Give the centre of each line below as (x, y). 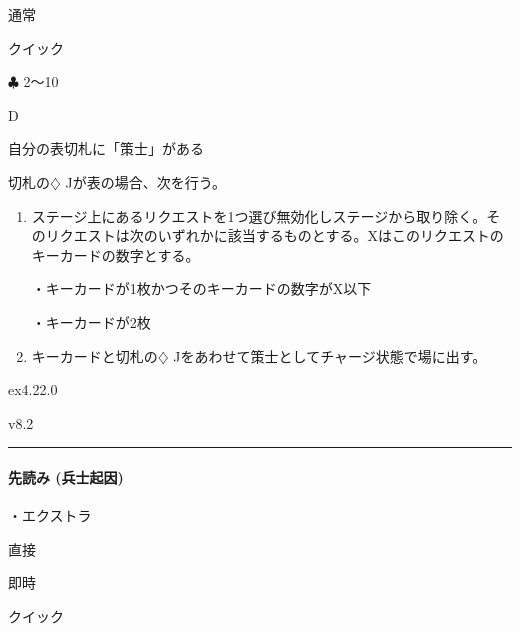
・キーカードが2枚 (91, 321)
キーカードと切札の (94, 355)
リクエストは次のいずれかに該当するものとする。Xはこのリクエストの (274, 235)
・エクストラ (50, 515)
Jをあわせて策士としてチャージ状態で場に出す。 (330, 355)
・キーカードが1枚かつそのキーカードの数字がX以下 (201, 288)
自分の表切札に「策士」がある (106, 148)
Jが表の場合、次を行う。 (145, 181)
